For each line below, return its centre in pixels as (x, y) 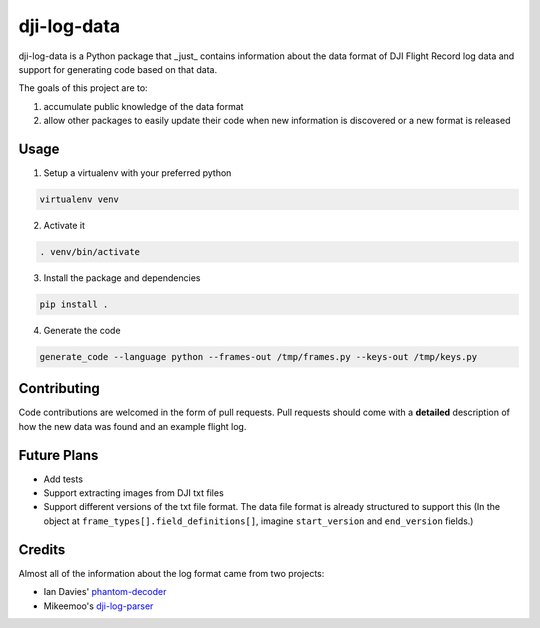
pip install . (74, 304)
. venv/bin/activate (89, 251)
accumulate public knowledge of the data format (143, 106)
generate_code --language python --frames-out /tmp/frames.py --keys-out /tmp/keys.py (258, 356)
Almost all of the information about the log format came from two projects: (171, 573)
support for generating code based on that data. (118, 69)
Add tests (63, 479)
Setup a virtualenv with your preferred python (137, 173)
